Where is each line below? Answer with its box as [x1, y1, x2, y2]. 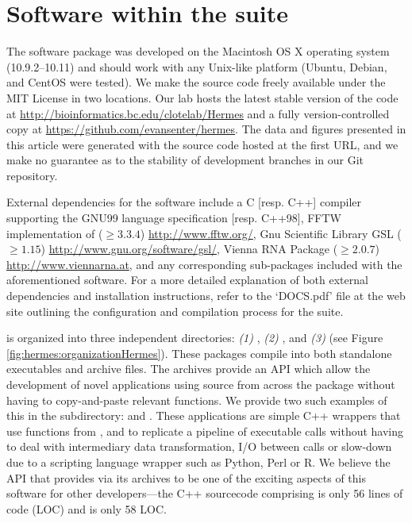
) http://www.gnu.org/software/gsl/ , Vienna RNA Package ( [40, 240, 338, 257]
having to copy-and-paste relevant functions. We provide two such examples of [6, 391, 387, 408]
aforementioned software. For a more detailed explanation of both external [6, 271, 368, 288]
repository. [6, 167, 58, 183]
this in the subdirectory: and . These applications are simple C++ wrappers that [6, 407, 401, 424]
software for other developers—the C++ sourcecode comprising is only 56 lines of [6, 485, 403, 502]
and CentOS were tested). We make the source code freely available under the [6, 74, 386, 90]
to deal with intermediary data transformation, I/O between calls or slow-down [6, 438, 392, 455]
